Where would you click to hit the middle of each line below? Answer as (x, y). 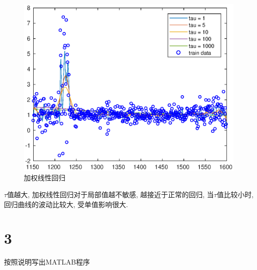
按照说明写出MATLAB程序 (47, 262)
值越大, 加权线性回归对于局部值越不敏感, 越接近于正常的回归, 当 (110, 194)
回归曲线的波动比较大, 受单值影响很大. (66, 204)
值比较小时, (235, 194)
